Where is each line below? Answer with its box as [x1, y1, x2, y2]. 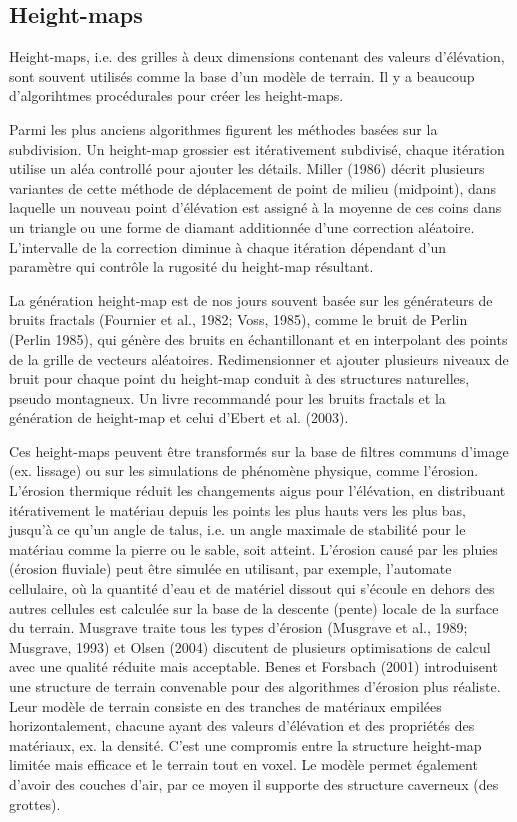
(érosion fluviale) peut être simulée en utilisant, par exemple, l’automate [9, 558, 452, 579]
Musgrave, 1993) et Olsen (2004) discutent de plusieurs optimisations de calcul [9, 636, 491, 657]
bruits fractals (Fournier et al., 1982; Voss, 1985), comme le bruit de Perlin [9, 309, 468, 330]
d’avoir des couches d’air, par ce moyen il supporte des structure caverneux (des [9, 773, 499, 794]
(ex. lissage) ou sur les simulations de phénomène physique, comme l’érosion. [9, 460, 479, 481]
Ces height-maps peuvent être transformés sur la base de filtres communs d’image [9, 440, 509, 461]
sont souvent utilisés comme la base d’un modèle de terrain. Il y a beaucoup [9, 65, 475, 86]
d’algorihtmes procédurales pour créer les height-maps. [9, 85, 344, 106]
